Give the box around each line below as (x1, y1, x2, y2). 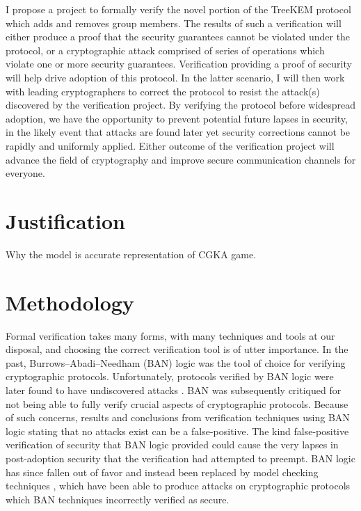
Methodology (6, 288, 134, 316)
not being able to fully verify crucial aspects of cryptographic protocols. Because (6, 396, 348, 411)
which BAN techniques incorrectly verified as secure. (6, 492, 230, 506)
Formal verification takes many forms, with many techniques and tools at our (6, 328, 335, 343)
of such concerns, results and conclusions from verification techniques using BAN (6, 410, 350, 425)
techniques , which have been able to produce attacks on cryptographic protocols (6, 478, 351, 493)
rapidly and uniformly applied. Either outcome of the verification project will (6, 138, 335, 152)
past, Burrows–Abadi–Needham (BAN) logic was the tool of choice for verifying (6, 355, 346, 370)
